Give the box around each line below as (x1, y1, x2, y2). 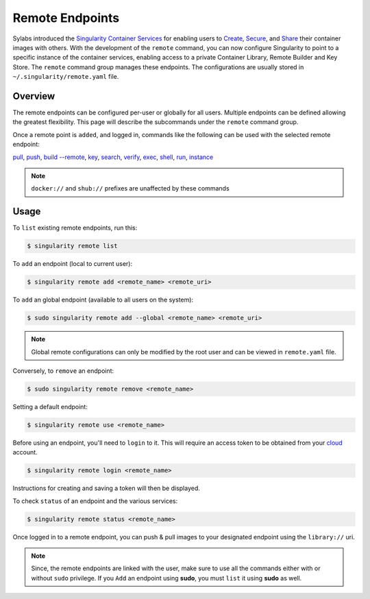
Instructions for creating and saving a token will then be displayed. (12, 484, 200, 493)
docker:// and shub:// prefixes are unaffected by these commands (31, 184, 230, 193)
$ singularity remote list (27, 242, 118, 250)
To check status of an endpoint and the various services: (12, 497, 178, 505)
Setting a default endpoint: (12, 402, 88, 411)
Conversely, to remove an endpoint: (12, 367, 114, 375)
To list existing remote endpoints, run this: (12, 223, 138, 232)
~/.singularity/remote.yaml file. (12, 73, 119, 81)
